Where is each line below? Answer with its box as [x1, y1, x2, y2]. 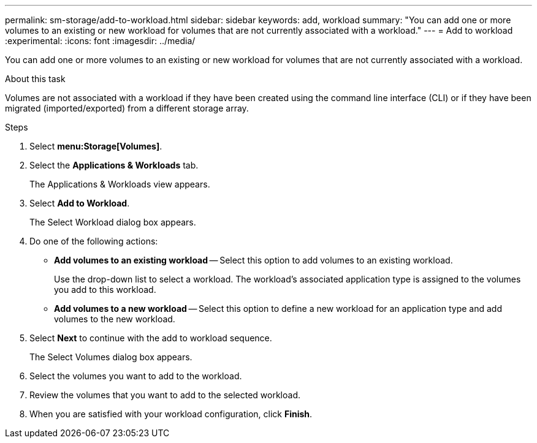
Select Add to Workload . [29, 198, 130, 208]
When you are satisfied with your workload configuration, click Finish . [29, 409, 313, 419]
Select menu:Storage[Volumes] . [29, 141, 162, 151]
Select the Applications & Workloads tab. [29, 160, 199, 170]
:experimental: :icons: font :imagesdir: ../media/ [5, 36, 196, 46]
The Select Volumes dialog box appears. [29, 352, 192, 362]
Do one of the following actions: [29, 236, 158, 246]
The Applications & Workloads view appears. [29, 179, 210, 189]
